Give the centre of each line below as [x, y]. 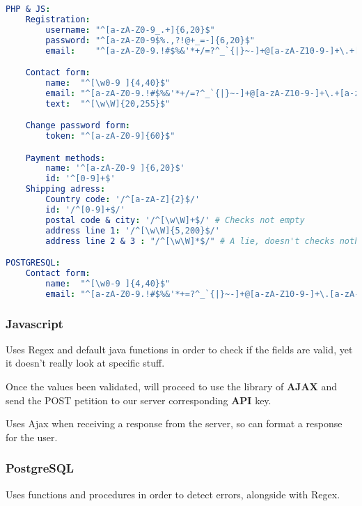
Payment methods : [65, 158]
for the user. [32, 437]
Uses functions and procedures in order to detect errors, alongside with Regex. [173, 494]
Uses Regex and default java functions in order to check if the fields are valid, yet [179, 349]
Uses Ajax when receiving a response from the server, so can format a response [174, 423]
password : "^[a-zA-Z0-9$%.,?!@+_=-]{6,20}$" [150, 40]
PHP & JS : [28, 9]
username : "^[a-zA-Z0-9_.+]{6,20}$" [130, 30]
